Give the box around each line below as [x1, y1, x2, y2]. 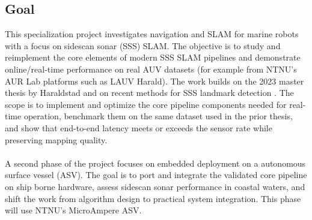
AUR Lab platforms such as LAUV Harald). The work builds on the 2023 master [5, 74, 304, 87]
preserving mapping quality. [5, 133, 108, 146]
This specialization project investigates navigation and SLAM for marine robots [5, 28, 299, 40]
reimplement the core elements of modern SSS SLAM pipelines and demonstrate [5, 51, 301, 64]
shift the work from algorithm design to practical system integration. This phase [5, 192, 301, 204]
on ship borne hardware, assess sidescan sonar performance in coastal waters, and [5, 180, 305, 192]
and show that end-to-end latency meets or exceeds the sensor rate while [5, 121, 272, 134]
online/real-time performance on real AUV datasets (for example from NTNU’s [5, 62, 297, 75]
